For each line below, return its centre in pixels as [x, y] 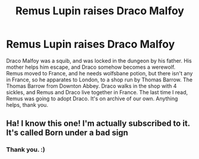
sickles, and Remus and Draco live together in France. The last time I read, [97, 92]
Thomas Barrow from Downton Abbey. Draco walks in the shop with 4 [91, 86]
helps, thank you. [27, 104]
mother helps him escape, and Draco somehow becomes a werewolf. [91, 67]
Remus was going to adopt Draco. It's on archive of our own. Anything [92, 98]
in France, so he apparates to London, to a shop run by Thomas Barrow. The [99, 79]
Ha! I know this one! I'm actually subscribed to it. [98, 124]
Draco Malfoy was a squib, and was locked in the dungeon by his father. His [99, 61]
